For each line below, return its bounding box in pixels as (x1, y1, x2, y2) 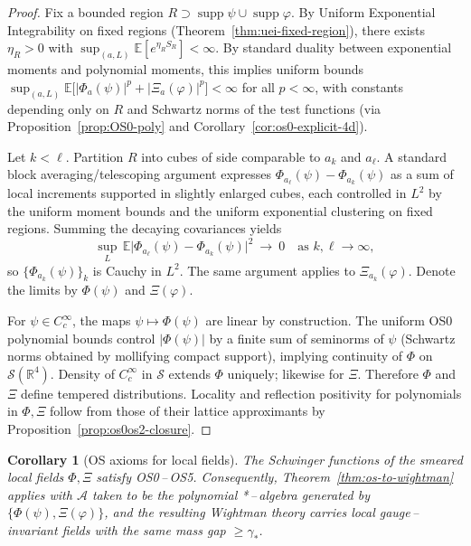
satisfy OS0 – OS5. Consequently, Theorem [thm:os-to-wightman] (96, 467, 454, 486)
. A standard (376, 146, 447, 165)
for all (241, 77, 275, 96)
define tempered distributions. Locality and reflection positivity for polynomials (21, 383, 462, 402)
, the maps (71, 311, 131, 330)
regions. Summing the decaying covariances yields (7, 219, 282, 238)
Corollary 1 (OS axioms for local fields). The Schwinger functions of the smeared (7, 449, 463, 468)
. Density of (50, 363, 115, 382)
